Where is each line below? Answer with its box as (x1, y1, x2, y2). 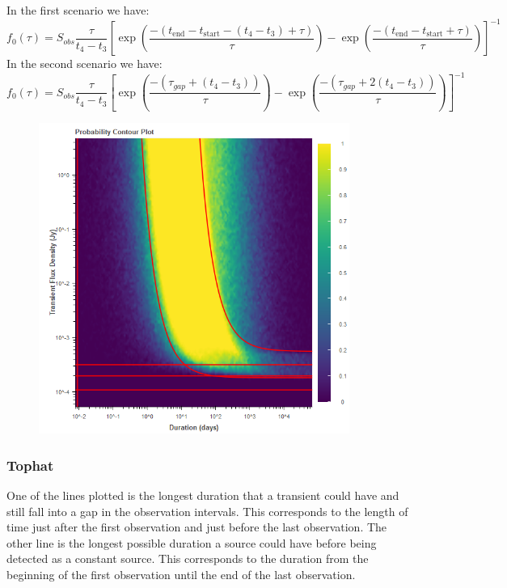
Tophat (6, 455, 54, 475)
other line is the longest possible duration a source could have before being (6, 534, 377, 551)
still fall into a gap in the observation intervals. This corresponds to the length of (6, 502, 408, 519)
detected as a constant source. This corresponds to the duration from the (6, 550, 369, 567)
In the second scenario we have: (6, 55, 163, 72)
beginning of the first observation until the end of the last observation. (6, 565, 356, 582)
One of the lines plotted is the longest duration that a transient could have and (6, 486, 399, 503)
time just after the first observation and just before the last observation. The (6, 518, 387, 535)
